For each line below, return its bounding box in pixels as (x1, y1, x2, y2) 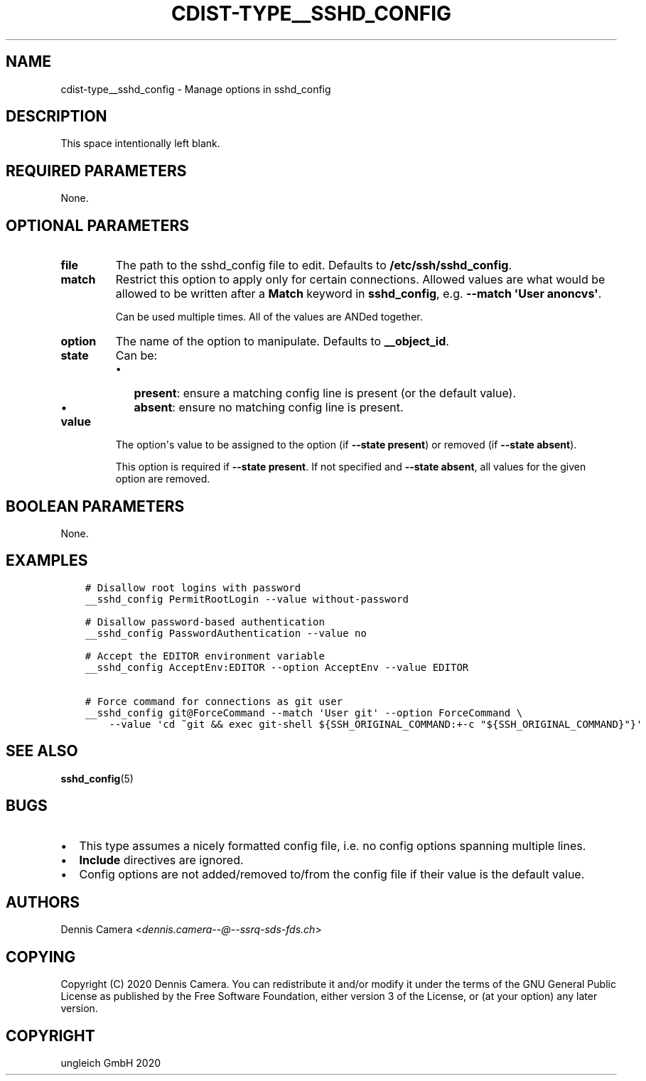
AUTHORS (6, 893, 80, 911)
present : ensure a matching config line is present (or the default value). (134, 386, 517, 401)
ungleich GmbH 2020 (60, 1057, 161, 1070)
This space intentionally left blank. (60, 137, 220, 150)
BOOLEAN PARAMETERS (6, 497, 185, 515)
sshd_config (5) (60, 772, 134, 785)
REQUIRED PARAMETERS (6, 161, 187, 180)
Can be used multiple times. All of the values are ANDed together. (115, 311, 423, 323)
